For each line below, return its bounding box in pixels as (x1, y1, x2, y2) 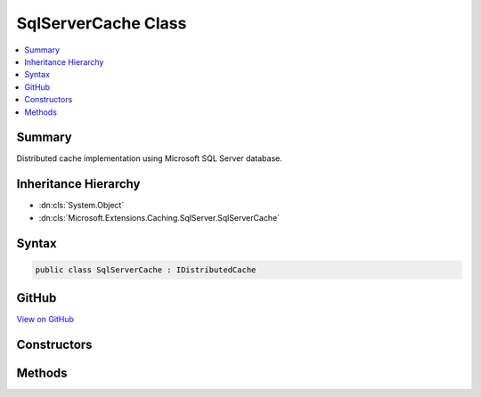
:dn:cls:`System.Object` (38, 200, 125, 211)
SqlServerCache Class (16, 13, 187, 33)
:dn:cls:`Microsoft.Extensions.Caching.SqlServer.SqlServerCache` (38, 212, 281, 223)
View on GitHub (16, 314, 75, 325)
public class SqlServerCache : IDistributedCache (35, 264, 257, 275)
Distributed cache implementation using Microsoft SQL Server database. (16, 153, 282, 164)
